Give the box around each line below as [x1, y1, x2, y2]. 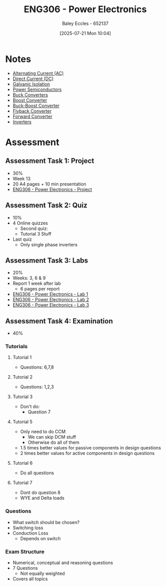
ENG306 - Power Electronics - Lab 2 [12, 297, 89, 303]
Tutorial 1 [12, 354, 32, 361]
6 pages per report [20, 286, 60, 292]
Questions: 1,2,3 [20, 384, 54, 390]
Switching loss [12, 525, 44, 531]
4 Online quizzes [12, 220, 48, 226]
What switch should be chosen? [12, 519, 80, 525]
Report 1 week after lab [12, 280, 61, 286]
